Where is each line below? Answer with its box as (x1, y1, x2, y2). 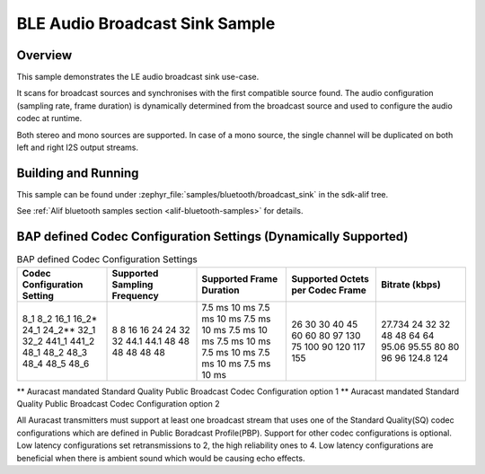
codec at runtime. (16, 113, 83, 124)
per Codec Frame (291, 284, 367, 296)
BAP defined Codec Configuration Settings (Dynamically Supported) (16, 229, 409, 244)
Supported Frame (201, 272, 278, 285)
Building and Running (16, 165, 139, 180)
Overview (16, 48, 73, 63)
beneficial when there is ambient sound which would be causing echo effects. (16, 452, 305, 463)
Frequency (111, 289, 159, 302)
